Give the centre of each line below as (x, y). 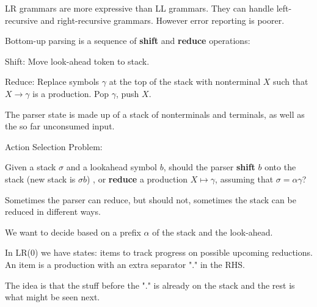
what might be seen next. (53, 297)
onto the (280, 167)
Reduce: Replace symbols (52, 81)
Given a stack (31, 167)
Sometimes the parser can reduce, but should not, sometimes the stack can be (151, 199)
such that (291, 81)
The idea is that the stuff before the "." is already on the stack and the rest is (150, 285)
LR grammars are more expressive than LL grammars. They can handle (139, 8)
